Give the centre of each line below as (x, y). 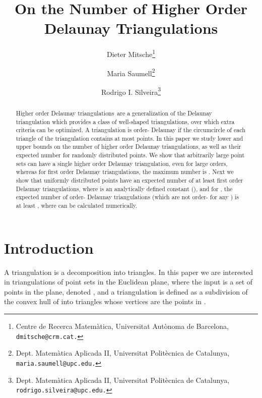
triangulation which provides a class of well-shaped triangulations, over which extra (125, 121)
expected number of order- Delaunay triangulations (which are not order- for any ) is (127, 197)
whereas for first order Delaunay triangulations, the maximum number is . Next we (125, 172)
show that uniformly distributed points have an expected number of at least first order (129, 180)
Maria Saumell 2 (131, 72)
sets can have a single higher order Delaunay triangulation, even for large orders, (122, 163)
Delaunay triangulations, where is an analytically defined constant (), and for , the (124, 188)
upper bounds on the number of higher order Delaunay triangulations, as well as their (128, 147)
